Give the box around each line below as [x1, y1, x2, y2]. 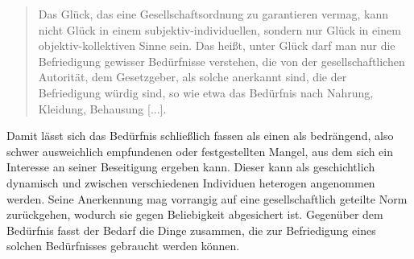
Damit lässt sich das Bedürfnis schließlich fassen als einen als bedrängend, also [6, 127, 394, 144]
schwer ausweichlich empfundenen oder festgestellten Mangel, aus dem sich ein [6, 142, 393, 159]
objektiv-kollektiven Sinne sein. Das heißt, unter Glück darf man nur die [38, 37, 395, 54]
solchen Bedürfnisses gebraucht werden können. [6, 237, 240, 254]
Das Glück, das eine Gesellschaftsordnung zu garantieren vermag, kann [38, 6, 388, 22]
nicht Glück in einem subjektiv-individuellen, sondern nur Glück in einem [38, 21, 401, 38]
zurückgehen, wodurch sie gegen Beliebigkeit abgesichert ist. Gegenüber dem [6, 206, 383, 223]
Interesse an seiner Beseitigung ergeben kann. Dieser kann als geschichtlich [6, 158, 375, 175]
